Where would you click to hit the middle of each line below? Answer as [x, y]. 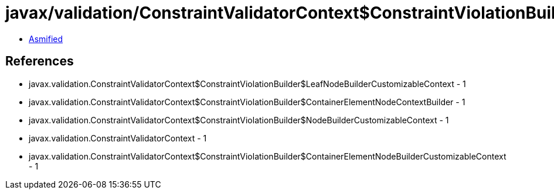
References [40, 61]
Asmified [46, 39]
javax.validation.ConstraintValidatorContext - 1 [118, 138]
